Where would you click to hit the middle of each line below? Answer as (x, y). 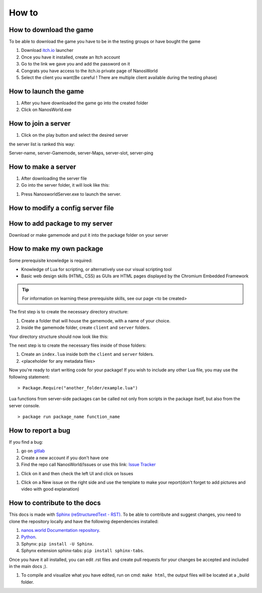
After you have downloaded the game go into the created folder (85, 103)
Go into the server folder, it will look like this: (65, 185)
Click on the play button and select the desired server (75, 135)
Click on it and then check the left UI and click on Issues (77, 473)
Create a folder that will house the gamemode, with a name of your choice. (96, 321)
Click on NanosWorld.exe (46, 110)
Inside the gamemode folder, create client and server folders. (86, 328)
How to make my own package (56, 249)
